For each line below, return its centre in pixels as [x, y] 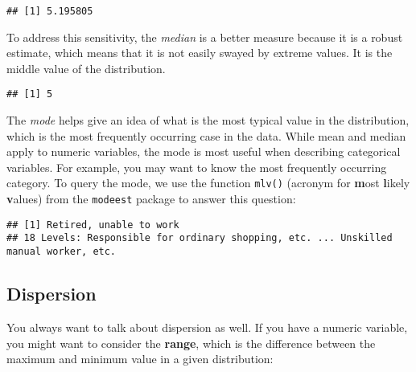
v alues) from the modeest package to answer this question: [151, 199]
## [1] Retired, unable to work [93, 225]
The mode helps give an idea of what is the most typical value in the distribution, [208, 120]
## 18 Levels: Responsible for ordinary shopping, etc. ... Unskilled [200, 238]
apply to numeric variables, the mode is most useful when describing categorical [204, 151]
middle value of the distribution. [86, 68]
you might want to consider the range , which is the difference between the [191, 343]
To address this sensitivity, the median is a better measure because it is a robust [205, 37]
